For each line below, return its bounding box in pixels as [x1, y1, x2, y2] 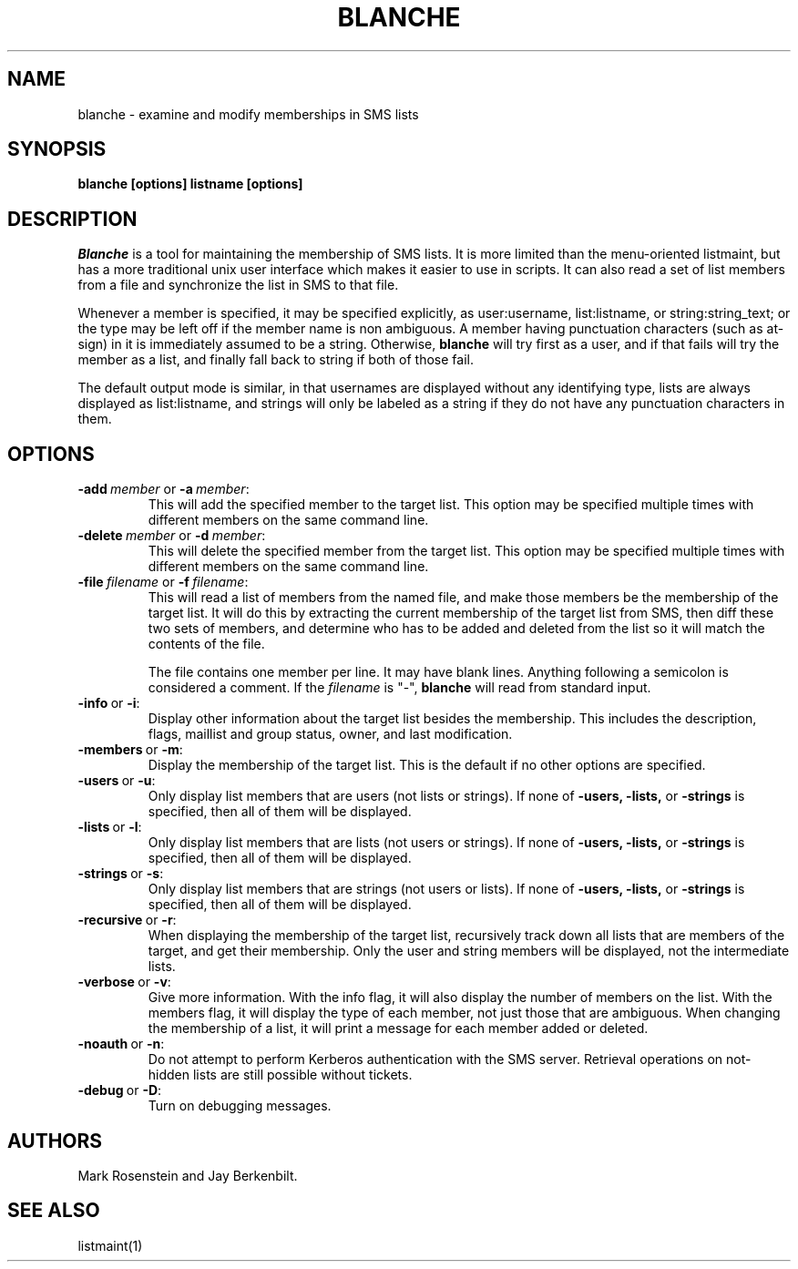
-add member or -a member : [77, 481, 250, 497]
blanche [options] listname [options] [77, 176, 303, 192]
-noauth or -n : [77, 1036, 165, 1052]
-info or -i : [77, 695, 140, 711]
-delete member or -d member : [77, 527, 266, 544]
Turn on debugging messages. [148, 1098, 332, 1114]
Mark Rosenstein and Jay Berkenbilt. [77, 1167, 298, 1183]
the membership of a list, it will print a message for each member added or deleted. [148, 1020, 649, 1037]
